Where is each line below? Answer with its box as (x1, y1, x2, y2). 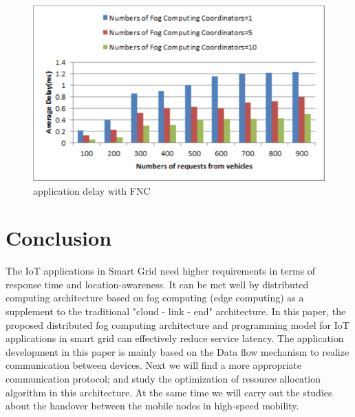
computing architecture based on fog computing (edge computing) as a (6, 290, 304, 305)
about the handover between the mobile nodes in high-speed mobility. (6, 398, 299, 413)
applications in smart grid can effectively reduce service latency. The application (6, 331, 344, 345)
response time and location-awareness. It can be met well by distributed (6, 277, 309, 291)
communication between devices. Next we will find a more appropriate (6, 358, 302, 372)
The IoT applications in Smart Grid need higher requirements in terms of (6, 264, 316, 278)
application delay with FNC (33, 183, 151, 197)
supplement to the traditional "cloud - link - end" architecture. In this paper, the (6, 304, 346, 318)
